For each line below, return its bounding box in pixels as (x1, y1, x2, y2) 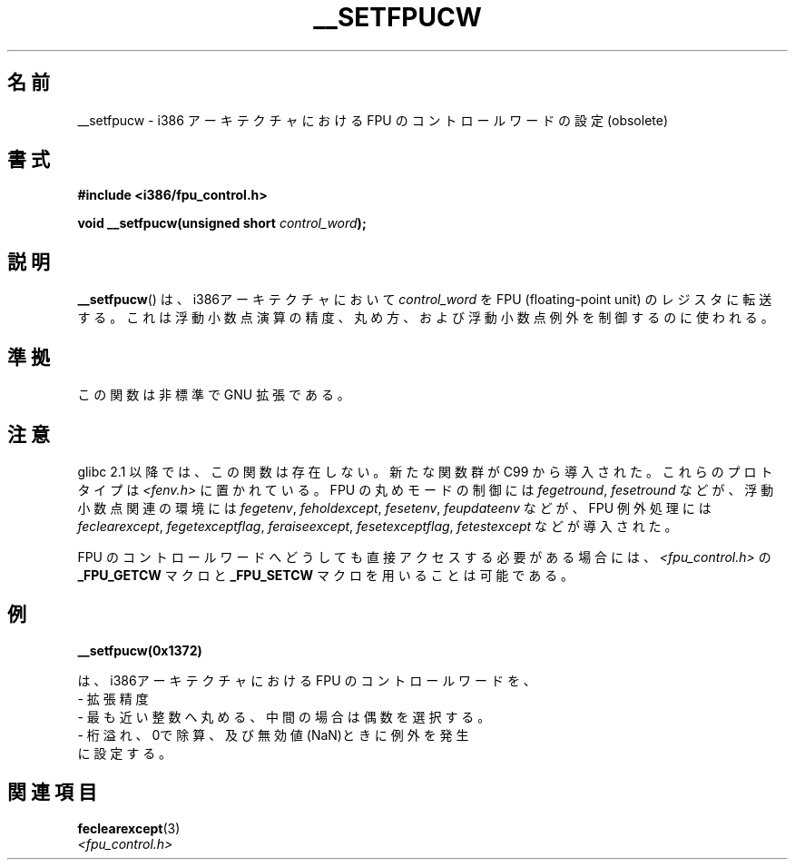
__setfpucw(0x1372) (77, 642, 202, 658)
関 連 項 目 (7, 781, 97, 804)
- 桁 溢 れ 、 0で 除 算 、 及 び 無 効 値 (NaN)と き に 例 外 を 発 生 (77, 726, 469, 743)
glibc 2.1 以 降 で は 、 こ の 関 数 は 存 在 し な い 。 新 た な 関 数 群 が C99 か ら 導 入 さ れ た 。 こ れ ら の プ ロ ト (77, 463, 773, 479)
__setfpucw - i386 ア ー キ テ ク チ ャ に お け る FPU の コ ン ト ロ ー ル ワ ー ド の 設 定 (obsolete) (77, 112, 668, 128)
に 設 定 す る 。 (77, 744, 172, 761)
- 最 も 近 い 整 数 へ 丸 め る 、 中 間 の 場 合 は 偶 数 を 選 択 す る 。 (77, 708, 491, 724)
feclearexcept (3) (77, 820, 181, 836)
